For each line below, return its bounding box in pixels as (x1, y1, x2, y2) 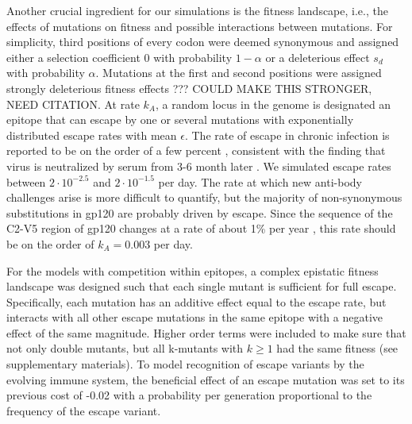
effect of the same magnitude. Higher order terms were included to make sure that (6, 324, 406, 341)
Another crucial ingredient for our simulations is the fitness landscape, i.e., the (6, 2, 388, 18)
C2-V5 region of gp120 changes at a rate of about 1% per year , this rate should (6, 220, 396, 237)
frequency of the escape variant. (6, 402, 161, 418)
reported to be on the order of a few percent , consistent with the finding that (6, 142, 386, 159)
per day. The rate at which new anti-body (158, 173, 362, 190)
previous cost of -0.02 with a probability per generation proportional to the (6, 387, 372, 403)
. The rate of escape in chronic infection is (184, 126, 390, 143)
